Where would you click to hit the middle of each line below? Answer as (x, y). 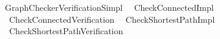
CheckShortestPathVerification (66, 31)
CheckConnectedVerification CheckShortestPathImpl (112, 19)
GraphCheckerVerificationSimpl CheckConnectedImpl (109, 7)
